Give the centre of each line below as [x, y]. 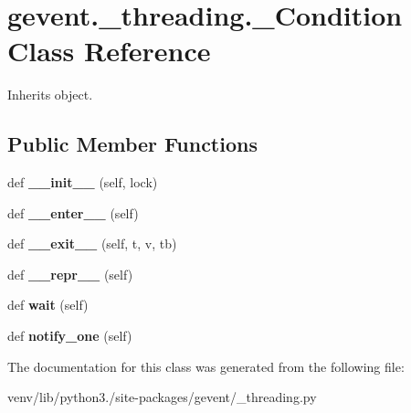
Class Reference [109, 51]
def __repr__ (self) [70, 274]
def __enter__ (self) [73, 212]
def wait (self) [48, 305]
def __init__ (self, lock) [83, 182]
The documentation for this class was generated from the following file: [206, 366]
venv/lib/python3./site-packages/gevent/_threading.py [162, 397]
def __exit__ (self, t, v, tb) [92, 244]
